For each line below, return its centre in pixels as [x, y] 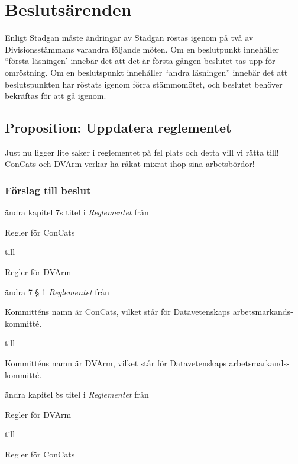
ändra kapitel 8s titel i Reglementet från [77, 394]
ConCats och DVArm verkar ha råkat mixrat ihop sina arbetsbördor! [130, 164]
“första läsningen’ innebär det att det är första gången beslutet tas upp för [140, 61]
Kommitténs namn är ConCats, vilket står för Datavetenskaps [118, 312]
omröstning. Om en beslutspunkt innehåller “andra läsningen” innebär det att [146, 72]
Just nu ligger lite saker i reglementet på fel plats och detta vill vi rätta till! [142, 152]
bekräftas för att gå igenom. [56, 96]
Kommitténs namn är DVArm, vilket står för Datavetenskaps [116, 363]
